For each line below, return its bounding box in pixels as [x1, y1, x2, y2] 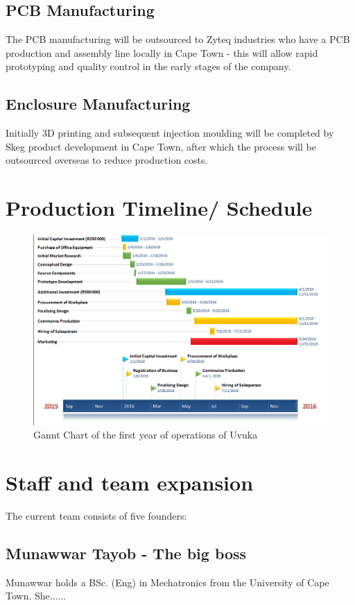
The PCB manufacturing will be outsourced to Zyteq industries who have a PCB [6, 32, 350, 46]
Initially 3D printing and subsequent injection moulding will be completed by [6, 126, 334, 140]
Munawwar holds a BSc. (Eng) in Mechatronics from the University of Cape [6, 574, 329, 589]
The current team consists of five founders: [6, 508, 187, 522]
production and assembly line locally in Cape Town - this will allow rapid [6, 45, 318, 60]
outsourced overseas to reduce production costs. [6, 153, 208, 167]
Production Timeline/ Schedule [6, 194, 313, 222]
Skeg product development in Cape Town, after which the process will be [6, 139, 316, 153]
